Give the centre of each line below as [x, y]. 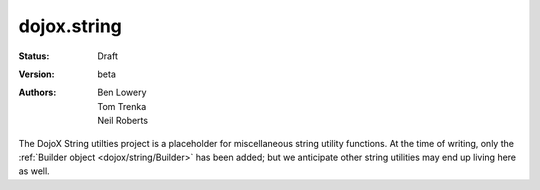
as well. [34, 171]
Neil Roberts [123, 121]
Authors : [37, 92]
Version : [36, 74]
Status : [34, 56]
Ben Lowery [122, 92]
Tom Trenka [122, 106]
